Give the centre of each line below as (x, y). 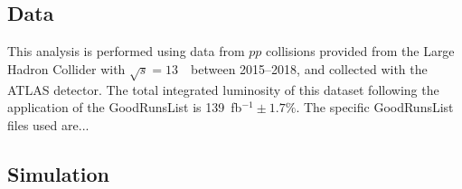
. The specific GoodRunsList (375, 107)
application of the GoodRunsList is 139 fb (125, 107)
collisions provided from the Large (360, 51)
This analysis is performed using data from (126, 51)
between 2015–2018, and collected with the (309, 68)
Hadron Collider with (66, 68)
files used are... (48, 124)
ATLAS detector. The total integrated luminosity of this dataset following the (223, 89)
